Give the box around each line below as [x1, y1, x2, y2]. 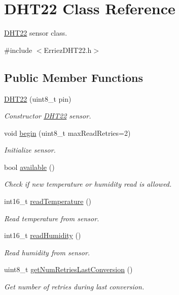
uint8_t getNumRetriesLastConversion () [4, 264, 133, 275]
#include [4, 44, 32, 55]
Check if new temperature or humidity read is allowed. [4, 179, 172, 189]
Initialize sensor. [4, 144, 56, 155]
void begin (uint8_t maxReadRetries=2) [4, 127, 131, 138]
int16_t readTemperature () [4, 196, 92, 206]
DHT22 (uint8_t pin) [4, 93, 71, 104]
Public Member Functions [4, 69, 143, 85]
